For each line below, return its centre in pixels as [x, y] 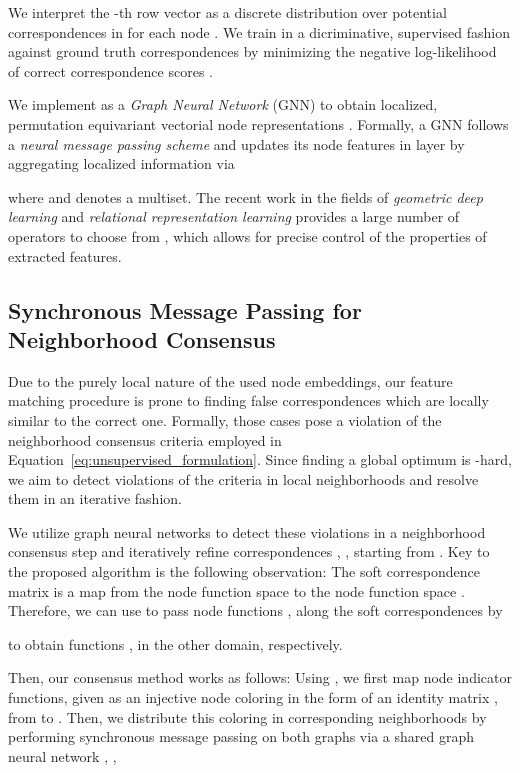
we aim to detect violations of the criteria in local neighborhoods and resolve [243, 478]
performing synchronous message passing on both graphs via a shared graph [241, 736]
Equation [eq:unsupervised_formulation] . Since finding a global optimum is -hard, [260, 459]
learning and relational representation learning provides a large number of [234, 216]
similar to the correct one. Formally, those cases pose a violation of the [225, 419]
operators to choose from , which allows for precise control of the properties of [247, 235]
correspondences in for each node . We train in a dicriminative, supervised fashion [259, 31]
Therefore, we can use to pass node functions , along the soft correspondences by [255, 610]
